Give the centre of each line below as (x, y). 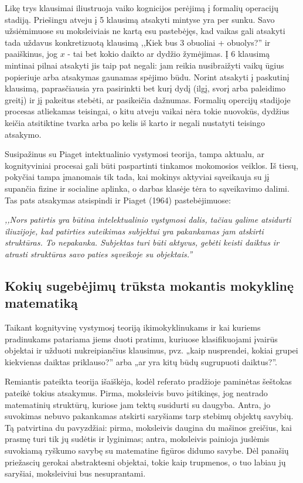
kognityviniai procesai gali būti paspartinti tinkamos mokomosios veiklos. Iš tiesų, (151, 165)
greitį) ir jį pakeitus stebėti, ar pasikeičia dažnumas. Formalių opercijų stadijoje (148, 99)
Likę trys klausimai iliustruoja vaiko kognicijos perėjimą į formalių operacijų (142, 8)
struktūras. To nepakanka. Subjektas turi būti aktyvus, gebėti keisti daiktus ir (142, 242)
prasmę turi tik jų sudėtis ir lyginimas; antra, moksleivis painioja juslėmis (137, 439)
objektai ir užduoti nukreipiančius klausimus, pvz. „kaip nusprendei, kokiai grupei (151, 350)
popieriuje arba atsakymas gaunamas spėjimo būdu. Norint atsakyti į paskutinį (147, 76)
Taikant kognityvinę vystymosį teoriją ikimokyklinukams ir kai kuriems (133, 327)
